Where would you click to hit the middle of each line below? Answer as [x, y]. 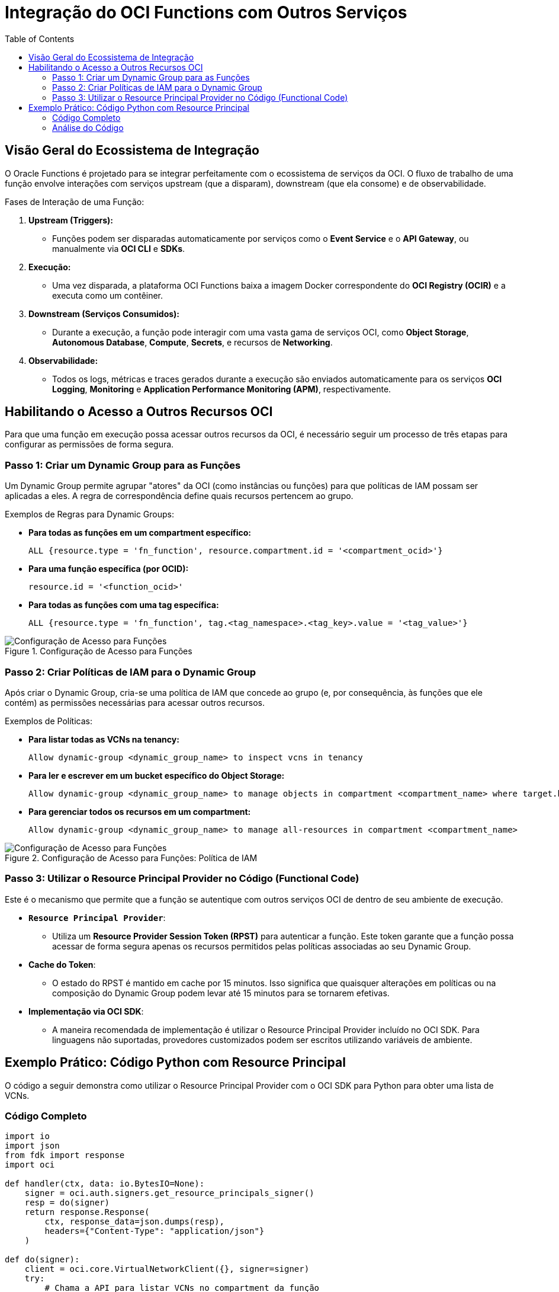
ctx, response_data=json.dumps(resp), [134, 1222]
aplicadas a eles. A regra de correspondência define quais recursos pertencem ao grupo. [179, 496]
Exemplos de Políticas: [49, 721]
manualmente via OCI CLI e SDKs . [119, 248]
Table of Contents [40, 39]
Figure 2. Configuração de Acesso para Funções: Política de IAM [131, 858]
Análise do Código [88, 127]
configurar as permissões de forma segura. [89, 444]
